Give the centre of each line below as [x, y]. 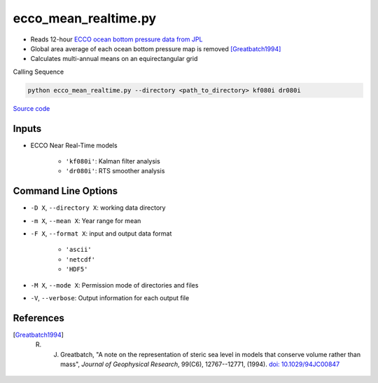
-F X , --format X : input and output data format [101, 234]
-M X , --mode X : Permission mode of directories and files [114, 285]
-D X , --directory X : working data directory [98, 208]
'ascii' [79, 250]
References [38, 318]
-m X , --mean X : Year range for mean [86, 220]
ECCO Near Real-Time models [74, 145]
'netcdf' [80, 259]
